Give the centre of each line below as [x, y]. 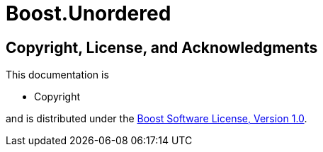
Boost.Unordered [89, 13]
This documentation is [57, 75]
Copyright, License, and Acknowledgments [162, 47]
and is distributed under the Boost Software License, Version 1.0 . [157, 119]
